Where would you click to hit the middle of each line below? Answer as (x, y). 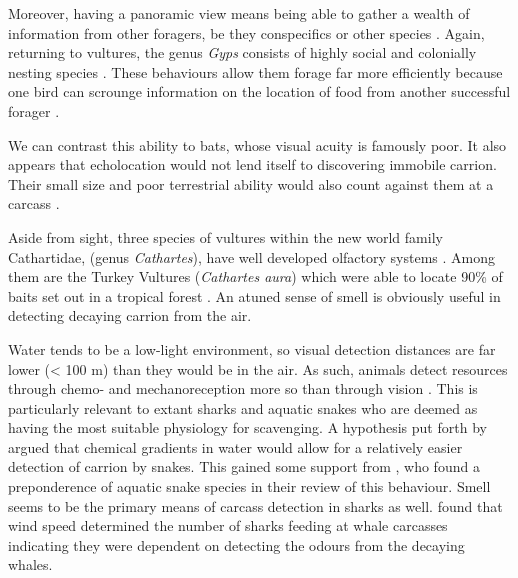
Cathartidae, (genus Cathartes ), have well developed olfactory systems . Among (251, 256)
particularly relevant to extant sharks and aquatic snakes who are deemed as (243, 407)
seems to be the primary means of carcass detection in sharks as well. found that (255, 505)
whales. (30, 564)
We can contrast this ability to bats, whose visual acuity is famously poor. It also (257, 144)
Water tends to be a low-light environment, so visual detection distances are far (252, 348)
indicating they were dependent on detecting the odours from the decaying (236, 544)
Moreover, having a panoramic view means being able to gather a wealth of (239, 13)
